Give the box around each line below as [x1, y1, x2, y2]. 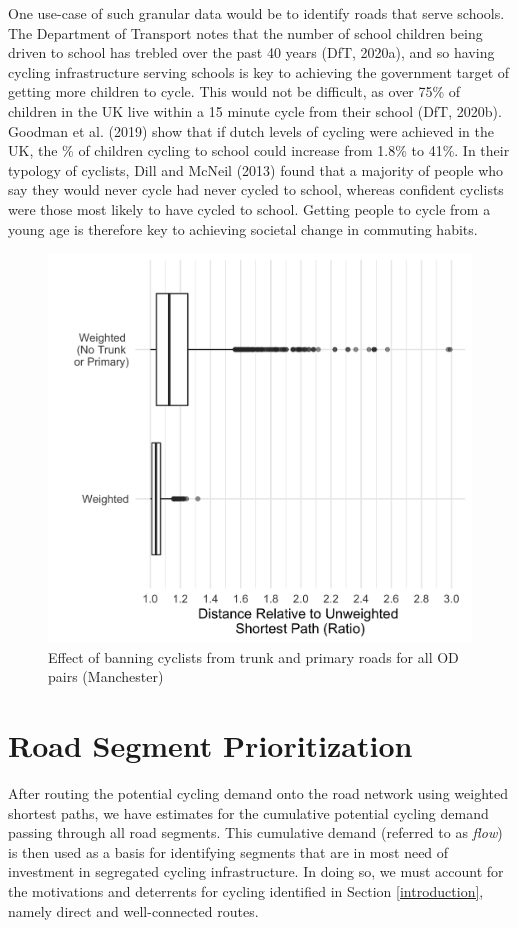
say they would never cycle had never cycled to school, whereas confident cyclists [8, 179, 504, 200]
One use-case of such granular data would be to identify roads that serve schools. [8, 3, 505, 23]
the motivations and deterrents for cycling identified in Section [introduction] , [8, 881, 484, 901]
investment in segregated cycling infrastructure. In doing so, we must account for [8, 861, 504, 882]
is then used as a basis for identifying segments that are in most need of [8, 841, 449, 862]
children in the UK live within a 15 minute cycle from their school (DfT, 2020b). [8, 100, 502, 121]
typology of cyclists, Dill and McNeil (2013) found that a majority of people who [8, 159, 504, 180]
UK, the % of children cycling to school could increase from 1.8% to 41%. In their [8, 140, 510, 161]
